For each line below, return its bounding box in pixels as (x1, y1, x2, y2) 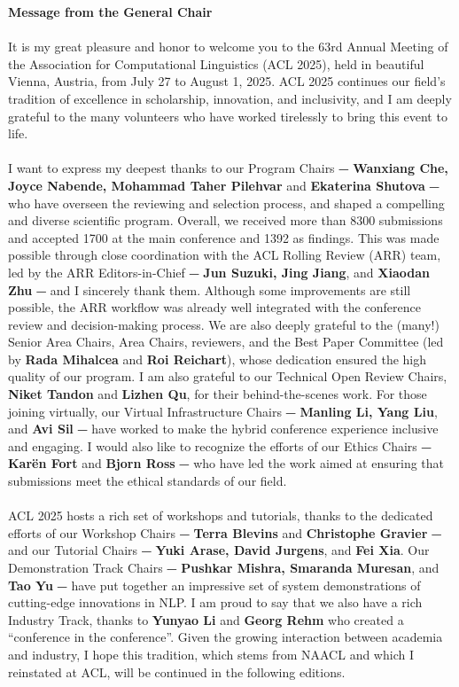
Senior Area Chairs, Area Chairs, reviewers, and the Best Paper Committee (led (8, 332, 444, 351)
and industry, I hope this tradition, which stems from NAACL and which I (8, 644, 414, 663)
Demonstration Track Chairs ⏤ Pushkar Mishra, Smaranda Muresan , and (8, 558, 440, 576)
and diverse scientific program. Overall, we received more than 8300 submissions (8, 211, 443, 230)
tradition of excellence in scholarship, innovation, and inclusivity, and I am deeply (8, 89, 452, 107)
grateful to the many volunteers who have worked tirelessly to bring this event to (8, 106, 447, 125)
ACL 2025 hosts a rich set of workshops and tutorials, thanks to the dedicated (8, 506, 433, 525)
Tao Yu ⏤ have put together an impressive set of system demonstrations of (8, 575, 421, 594)
